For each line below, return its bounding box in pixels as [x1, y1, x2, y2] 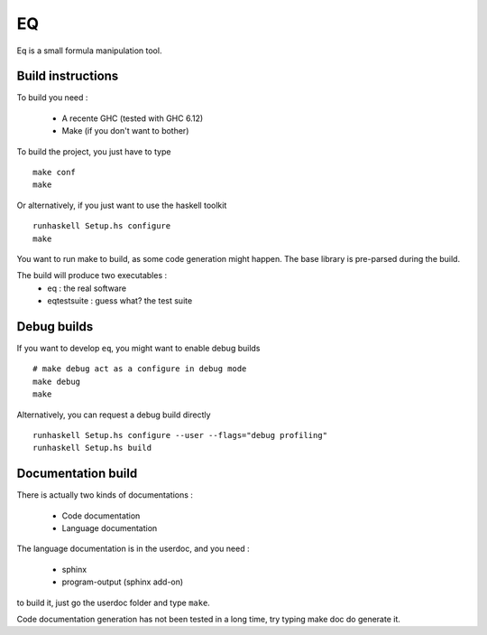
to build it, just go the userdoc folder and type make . [16, 597, 211, 608]
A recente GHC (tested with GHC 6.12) [61, 113, 204, 124]
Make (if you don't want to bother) [61, 126, 189, 136]
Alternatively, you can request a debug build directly [16, 409, 211, 420]
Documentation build [16, 466, 138, 481]
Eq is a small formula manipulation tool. [16, 45, 162, 56]
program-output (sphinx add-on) [61, 576, 184, 587]
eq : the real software [47, 283, 126, 294]
